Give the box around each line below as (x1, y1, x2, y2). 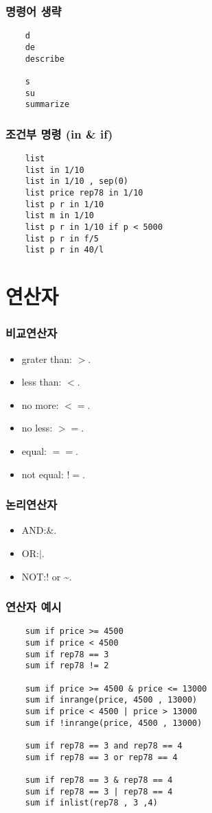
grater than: (21, 351, 73, 366)
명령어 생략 (5, 2, 62, 19)
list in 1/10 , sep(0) (25, 176, 128, 187)
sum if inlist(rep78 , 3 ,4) (25, 798, 158, 808)
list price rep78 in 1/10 (25, 188, 143, 198)
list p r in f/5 (25, 233, 99, 244)
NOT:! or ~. (21, 569, 72, 583)
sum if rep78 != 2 (25, 661, 109, 671)
